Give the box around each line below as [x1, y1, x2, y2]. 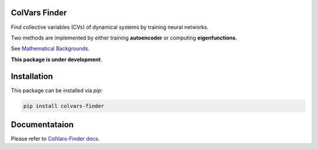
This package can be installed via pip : [11, 87, 103, 94]
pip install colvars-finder [23, 102, 104, 109]
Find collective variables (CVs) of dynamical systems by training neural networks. [11, 24, 209, 31]
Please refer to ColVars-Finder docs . [11, 135, 100, 143]
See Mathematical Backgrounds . [11, 45, 90, 52]
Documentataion [11, 120, 74, 130]
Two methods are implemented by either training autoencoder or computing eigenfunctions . [11, 34, 237, 41]
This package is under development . [11, 56, 102, 63]
